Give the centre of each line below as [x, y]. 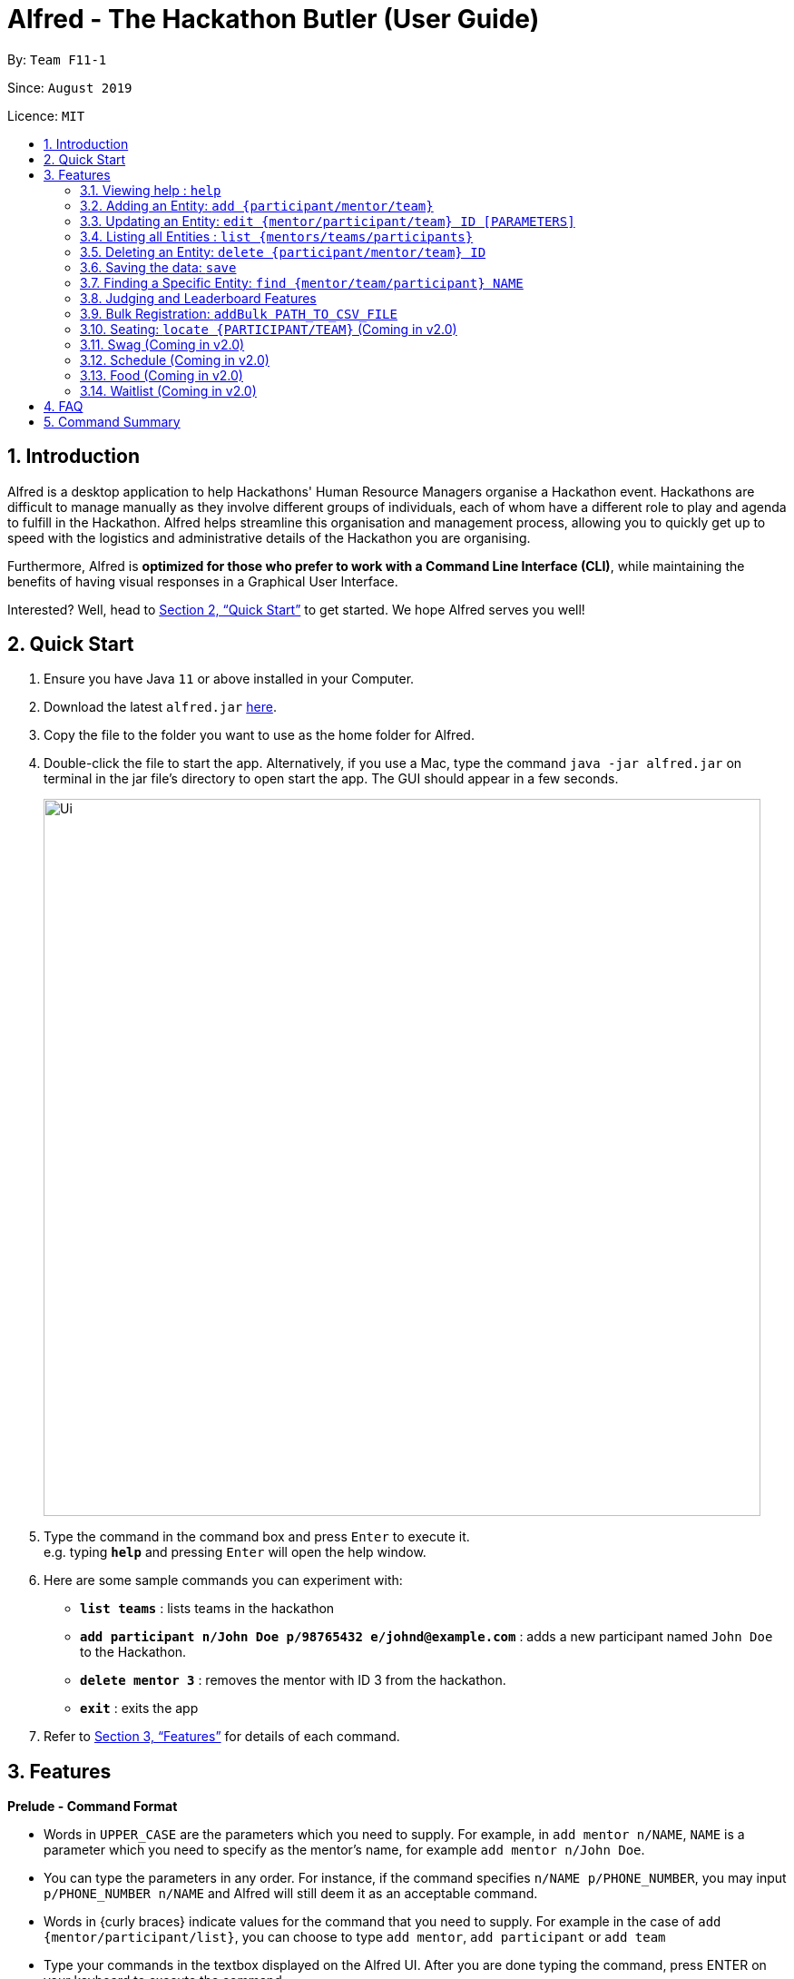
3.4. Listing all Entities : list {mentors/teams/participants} [277, 236]
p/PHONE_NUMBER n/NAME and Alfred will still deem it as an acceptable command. [291, 1894]
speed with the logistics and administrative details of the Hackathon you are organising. [269, 537]
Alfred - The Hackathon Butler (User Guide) [274, 19]
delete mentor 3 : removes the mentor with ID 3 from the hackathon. [293, 1680]
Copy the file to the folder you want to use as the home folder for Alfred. [259, 735]
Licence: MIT [46, 115]
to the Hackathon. [133, 1652]
